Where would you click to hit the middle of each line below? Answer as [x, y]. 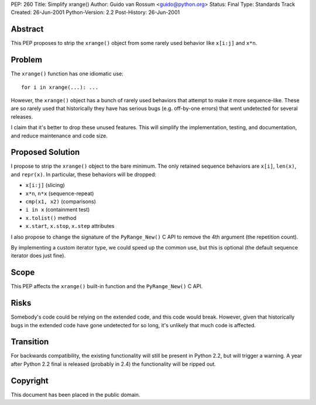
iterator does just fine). [38, 256]
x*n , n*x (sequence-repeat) [60, 193]
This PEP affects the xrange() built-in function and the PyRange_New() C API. [107, 286]
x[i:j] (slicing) [45, 185]
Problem [27, 60]
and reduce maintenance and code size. [59, 136]
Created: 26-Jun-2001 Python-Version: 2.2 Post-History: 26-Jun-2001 [95, 12]
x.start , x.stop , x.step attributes [70, 226]
